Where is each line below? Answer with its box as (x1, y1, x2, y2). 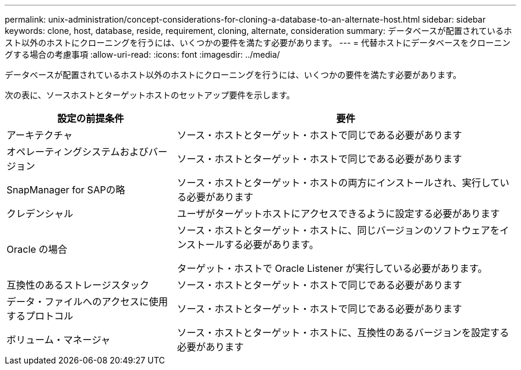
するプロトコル (7, 310, 74, 322)
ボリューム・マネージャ (7, 334, 111, 346)
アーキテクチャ (7, 129, 73, 141)
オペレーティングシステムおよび (7, 146, 149, 158)
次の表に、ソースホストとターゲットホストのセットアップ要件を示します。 (5, 90, 295, 100)
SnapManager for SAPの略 (7, 184, 125, 196)
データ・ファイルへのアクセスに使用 (7, 296, 168, 308)
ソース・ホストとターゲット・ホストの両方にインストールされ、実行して (177, 177, 500, 189)
